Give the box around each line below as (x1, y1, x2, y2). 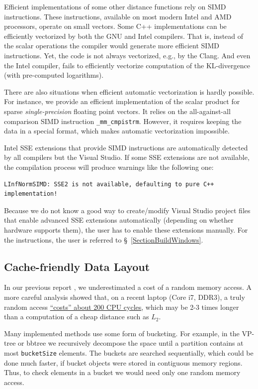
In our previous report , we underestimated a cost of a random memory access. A (4, 282, 252, 292)
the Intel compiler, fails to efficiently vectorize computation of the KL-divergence (4, 60, 251, 70)
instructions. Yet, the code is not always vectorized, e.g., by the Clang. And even (4, 50, 251, 60)
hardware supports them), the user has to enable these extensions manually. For (4, 224, 248, 235)
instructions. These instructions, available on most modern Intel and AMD (4, 11, 232, 21)
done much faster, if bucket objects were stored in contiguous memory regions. (4, 357, 243, 368)
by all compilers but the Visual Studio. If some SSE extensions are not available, (4, 152, 250, 162)
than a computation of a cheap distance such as (4, 311, 149, 322)
